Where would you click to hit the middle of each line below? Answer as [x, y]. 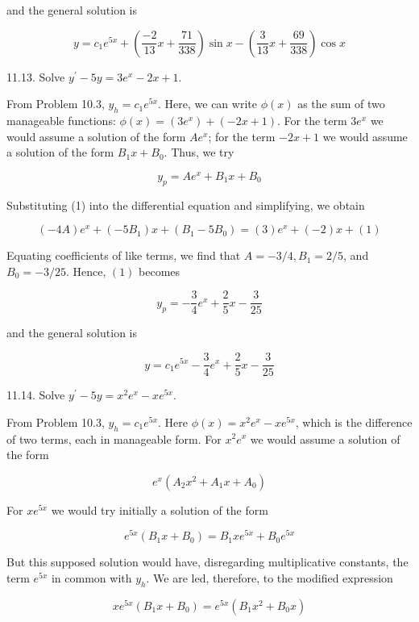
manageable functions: [61, 120]
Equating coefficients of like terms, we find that [124, 255]
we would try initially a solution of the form [160, 509]
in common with [91, 577]
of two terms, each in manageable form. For [114, 438]
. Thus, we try [199, 152]
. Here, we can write [207, 104]
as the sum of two [341, 104]
